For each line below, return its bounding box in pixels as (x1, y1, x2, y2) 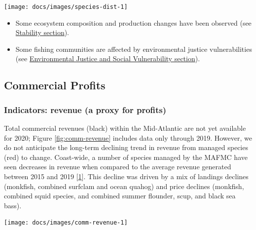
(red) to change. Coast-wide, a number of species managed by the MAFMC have (4, 152, 248, 162)
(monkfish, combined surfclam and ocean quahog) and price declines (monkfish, (4, 181, 244, 191)
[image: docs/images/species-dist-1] (4, 3, 128, 10)
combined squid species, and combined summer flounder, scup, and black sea (4, 191, 236, 201)
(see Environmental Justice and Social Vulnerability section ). (15, 53, 200, 64)
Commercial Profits (4, 77, 106, 93)
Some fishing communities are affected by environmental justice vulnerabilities (15, 43, 252, 54)
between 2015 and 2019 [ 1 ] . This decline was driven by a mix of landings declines (4, 171, 249, 181)
